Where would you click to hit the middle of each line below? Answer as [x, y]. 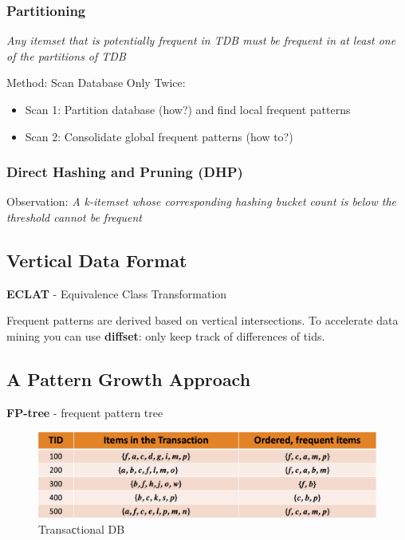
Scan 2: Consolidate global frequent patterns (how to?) [159, 136]
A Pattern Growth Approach [129, 378]
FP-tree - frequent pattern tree [85, 412]
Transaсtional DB [82, 529]
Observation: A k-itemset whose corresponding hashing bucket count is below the [202, 201]
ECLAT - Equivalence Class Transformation [117, 293]
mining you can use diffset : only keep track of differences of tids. [166, 335]
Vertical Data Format [97, 260]
